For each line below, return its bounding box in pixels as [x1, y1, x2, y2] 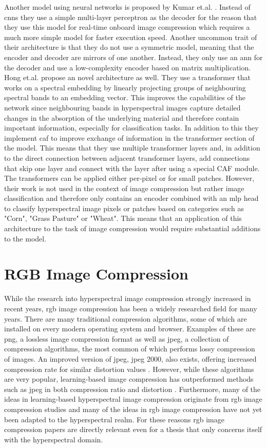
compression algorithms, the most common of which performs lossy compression [4, 343, 255, 354]
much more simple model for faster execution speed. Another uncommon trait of [4, 31, 257, 42]
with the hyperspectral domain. [4, 434, 103, 444]
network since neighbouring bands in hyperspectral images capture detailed [4, 102, 241, 113]
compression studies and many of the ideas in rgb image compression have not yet [4, 403, 262, 414]
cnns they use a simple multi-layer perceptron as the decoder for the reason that [4, 11, 257, 22]
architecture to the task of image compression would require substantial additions [4, 223, 261, 234]
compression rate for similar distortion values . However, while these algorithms [4, 363, 254, 374]
